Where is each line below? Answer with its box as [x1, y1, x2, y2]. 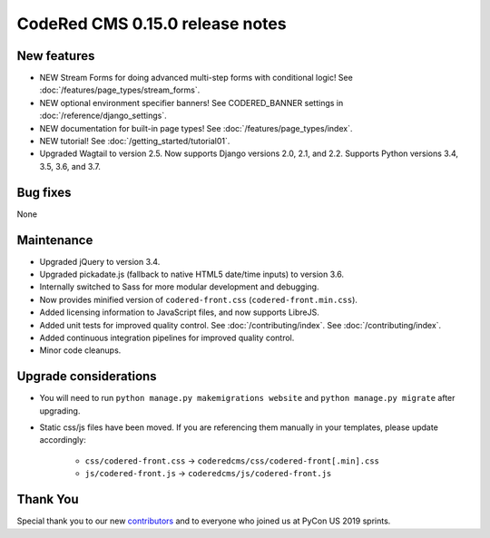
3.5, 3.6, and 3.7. [39, 161, 102, 171]
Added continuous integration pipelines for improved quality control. [39, 332, 295, 343]
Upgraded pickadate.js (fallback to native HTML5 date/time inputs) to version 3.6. [39, 269, 345, 279]
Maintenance [16, 232, 93, 248]
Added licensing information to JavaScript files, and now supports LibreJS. [39, 307, 319, 318]
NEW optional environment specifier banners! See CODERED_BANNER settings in [39, 97, 344, 108]
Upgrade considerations [16, 368, 158, 385]
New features [16, 48, 95, 64]
